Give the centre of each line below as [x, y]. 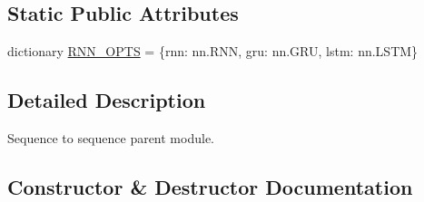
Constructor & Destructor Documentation [210, 186]
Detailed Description [107, 100]
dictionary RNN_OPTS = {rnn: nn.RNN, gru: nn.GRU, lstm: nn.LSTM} [213, 51]
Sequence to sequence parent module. [111, 138]
